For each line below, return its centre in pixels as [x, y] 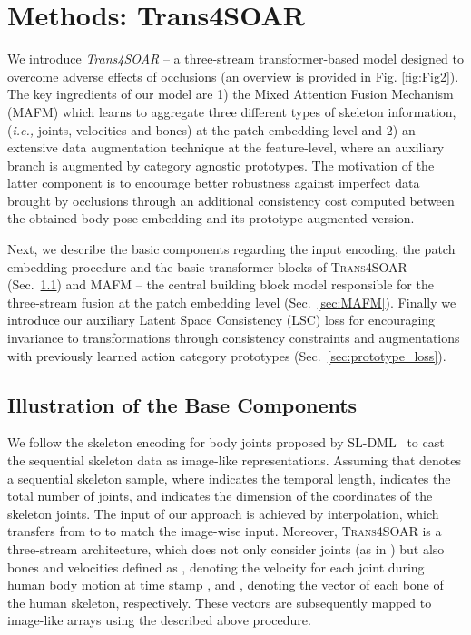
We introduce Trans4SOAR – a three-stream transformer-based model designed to [235, 59]
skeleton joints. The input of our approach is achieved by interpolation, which [223, 513]
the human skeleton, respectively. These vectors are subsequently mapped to [220, 602]
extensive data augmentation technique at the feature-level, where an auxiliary [226, 147]
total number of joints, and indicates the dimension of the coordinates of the [220, 496]
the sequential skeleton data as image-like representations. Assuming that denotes [234, 460]
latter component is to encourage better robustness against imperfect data [214, 183]
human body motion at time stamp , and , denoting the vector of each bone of [226, 585]
